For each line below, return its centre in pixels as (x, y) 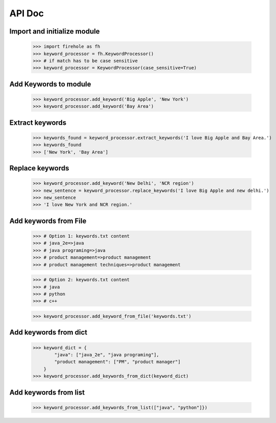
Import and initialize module (55, 31)
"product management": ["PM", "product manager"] (117, 362)
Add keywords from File (48, 221)
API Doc (27, 13)
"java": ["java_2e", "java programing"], (107, 355)
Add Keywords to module (50, 84)
